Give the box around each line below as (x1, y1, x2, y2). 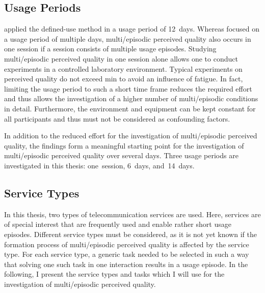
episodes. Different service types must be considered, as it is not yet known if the (4, 228, 257, 239)
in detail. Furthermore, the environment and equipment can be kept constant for (4, 103, 256, 113)
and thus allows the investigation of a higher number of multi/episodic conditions (4, 93, 258, 104)
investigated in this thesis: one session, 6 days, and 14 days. (4, 160, 195, 170)
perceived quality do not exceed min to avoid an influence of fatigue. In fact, (4, 73, 243, 84)
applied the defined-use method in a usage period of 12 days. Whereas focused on (4, 23, 259, 34)
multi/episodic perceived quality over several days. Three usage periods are (4, 150, 238, 161)
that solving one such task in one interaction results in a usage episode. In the (4, 258, 248, 269)
